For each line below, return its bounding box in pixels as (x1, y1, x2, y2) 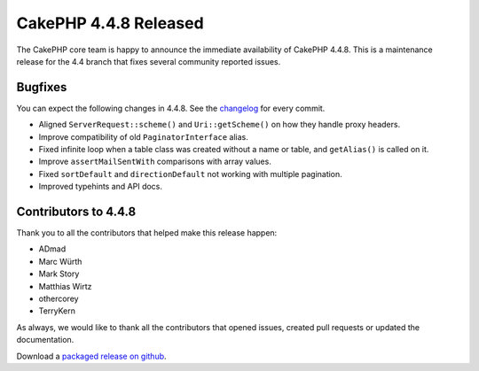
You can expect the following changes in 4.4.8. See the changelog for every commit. (16, 103, 326, 113)
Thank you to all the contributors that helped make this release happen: (16, 228, 278, 238)
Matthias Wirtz (38, 281, 92, 291)
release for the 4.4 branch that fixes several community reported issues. (16, 56, 281, 66)
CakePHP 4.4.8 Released (16, 13, 204, 33)
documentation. (16, 335, 75, 345)
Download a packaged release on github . (16, 351, 168, 361)
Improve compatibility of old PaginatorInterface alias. (38, 131, 248, 142)
